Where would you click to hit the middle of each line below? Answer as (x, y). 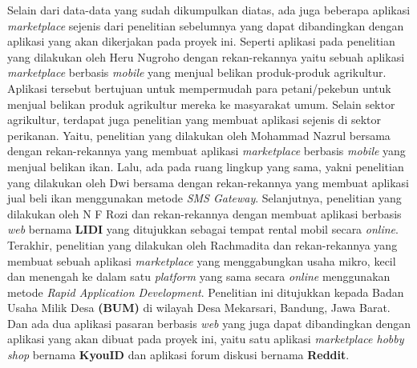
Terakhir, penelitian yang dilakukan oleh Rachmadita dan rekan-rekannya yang (202, 244)
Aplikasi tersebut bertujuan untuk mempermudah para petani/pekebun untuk (199, 88)
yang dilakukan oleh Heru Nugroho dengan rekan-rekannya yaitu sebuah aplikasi (206, 56)
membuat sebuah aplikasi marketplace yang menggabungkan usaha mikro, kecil (202, 260)
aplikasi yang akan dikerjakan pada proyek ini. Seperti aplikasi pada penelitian (201, 41)
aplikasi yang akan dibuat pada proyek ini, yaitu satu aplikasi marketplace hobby (206, 339)
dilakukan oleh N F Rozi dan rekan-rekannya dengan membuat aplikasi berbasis (204, 213)
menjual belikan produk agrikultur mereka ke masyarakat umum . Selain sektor (201, 104)
